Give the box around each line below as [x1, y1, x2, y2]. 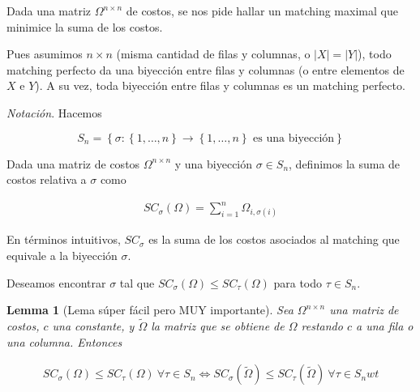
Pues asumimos [6, 45, 83, 62]
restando [301, 317, 343, 334]
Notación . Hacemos [6, 104, 102, 121]
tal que [119, 274, 155, 291]
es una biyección [253, 132, 335, 144]
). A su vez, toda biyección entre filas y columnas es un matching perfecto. [35, 77, 405, 94]
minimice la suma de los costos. [6, 18, 163, 35]
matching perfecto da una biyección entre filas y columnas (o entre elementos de [6, 61, 405, 78]
